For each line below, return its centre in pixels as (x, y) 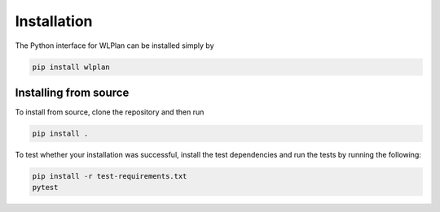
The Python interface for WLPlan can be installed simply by (114, 45)
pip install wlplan (71, 67)
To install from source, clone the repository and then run (110, 112)
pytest (45, 188)
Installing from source (72, 92)
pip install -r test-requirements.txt (110, 176)
